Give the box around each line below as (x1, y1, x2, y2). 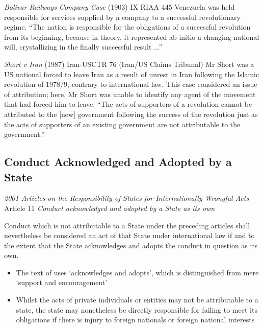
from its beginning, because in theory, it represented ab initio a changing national (4, 31, 259, 42)
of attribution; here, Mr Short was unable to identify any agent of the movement (4, 88, 256, 99)
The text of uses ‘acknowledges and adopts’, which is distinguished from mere (16, 267, 259, 277)
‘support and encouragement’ (16, 277, 108, 288)
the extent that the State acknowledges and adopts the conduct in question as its (4, 240, 258, 250)
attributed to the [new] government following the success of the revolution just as (4, 108, 258, 119)
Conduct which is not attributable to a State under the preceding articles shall (4, 220, 250, 230)
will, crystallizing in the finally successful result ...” (4, 41, 163, 52)
